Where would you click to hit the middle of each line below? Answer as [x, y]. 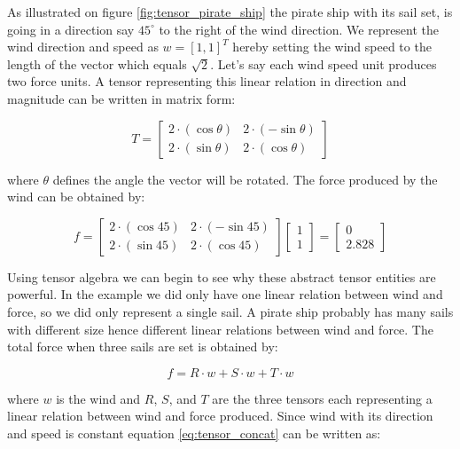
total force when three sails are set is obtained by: [143, 347]
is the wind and [98, 398]
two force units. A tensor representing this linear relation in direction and [207, 81]
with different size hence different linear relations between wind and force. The [220, 329]
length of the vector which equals [97, 63]
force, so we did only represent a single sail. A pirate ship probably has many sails [230, 311]
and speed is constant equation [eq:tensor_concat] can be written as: [194, 433]
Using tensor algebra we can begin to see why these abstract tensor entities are [222, 276]
